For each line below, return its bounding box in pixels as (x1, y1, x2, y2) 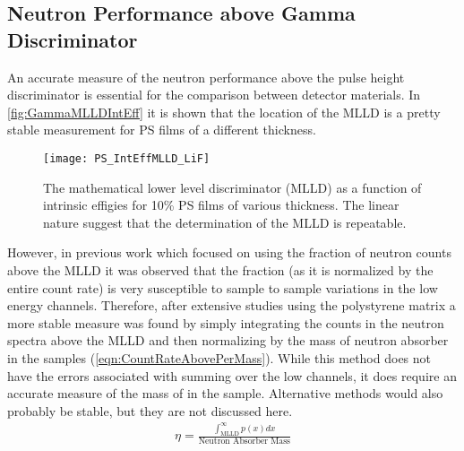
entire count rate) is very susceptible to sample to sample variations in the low (7, 278, 438, 297)
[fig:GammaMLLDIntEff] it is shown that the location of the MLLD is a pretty (7, 102, 441, 121)
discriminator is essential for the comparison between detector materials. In (7, 85, 421, 104)
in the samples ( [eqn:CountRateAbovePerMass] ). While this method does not (7, 348, 432, 367)
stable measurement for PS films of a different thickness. (7, 120, 316, 139)
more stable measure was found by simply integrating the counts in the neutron (7, 313, 444, 332)
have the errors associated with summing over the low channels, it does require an (7, 366, 457, 385)
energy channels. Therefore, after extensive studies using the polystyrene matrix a (7, 296, 456, 315)
